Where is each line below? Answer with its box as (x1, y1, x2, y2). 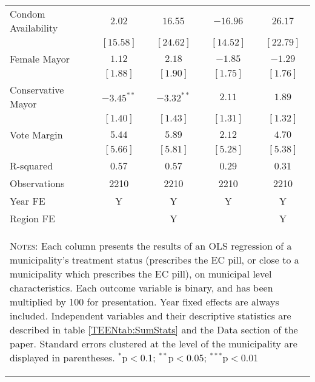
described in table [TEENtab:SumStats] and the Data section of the (10, 322, 298, 336)
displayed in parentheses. (10, 350, 115, 364)
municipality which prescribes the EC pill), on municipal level (10, 267, 272, 281)
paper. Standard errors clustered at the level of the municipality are (10, 336, 297, 350)
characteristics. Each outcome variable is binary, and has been (10, 281, 273, 295)
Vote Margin (10, 128, 63, 142)
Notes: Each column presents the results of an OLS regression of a (10, 239, 292, 253)
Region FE (10, 211, 55, 225)
